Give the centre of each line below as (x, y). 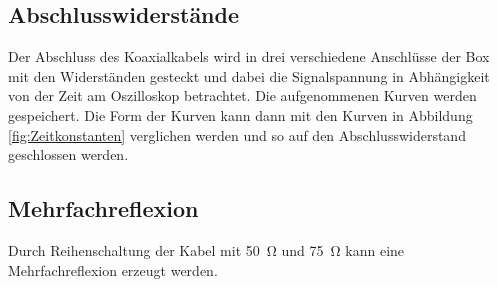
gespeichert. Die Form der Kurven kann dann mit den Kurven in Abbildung (240, 114)
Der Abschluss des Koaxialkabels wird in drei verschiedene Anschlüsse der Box (249, 56)
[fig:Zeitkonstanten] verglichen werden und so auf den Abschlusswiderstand (237, 134)
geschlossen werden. (68, 154)
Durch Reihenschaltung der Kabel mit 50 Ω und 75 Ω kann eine (206, 249)
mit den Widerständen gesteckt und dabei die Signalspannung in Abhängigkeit (249, 75)
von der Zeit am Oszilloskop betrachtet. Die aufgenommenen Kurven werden (242, 95)
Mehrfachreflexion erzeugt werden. (113, 269)
